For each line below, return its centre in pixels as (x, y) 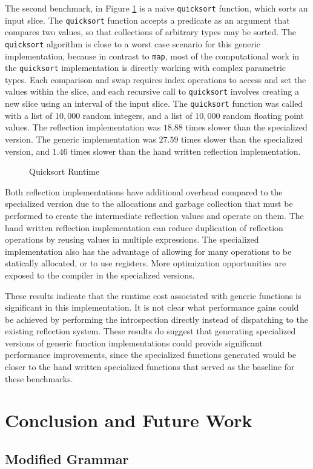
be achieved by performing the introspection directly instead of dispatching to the (156, 319)
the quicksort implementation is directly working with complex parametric (146, 68)
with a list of (29, 115)
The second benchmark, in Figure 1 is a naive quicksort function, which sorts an (156, 8)
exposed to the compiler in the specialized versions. (100, 275)
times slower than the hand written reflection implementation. (186, 151)
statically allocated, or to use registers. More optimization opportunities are (146, 263)
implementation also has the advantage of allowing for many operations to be (148, 251)
